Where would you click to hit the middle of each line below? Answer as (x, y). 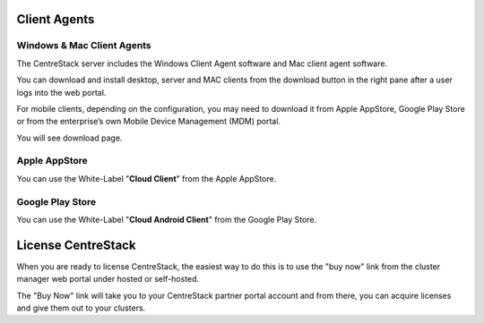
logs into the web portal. (61, 92)
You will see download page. (69, 138)
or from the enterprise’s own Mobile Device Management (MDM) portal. (149, 122)
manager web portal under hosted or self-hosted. (108, 279)
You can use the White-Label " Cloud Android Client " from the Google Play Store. (167, 220)
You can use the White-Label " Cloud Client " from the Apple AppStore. (147, 178)
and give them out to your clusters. (81, 308)
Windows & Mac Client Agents (84, 46)
